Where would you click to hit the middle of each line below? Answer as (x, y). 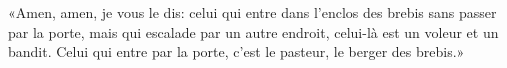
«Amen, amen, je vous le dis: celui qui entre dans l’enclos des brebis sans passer (252, 12)
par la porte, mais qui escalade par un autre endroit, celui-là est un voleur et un (253, 31)
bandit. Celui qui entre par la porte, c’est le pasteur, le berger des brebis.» (236, 51)
